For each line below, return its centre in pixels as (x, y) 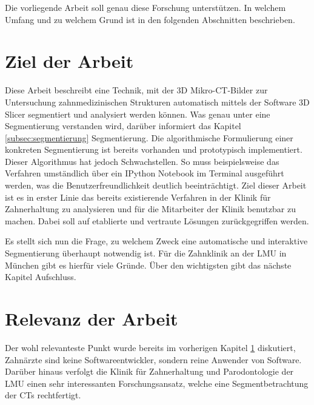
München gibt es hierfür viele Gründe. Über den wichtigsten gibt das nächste (148, 265)
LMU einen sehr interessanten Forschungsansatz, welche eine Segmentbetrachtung (157, 383)
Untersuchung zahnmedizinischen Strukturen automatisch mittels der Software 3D (157, 102)
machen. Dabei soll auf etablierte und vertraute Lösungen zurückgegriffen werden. (157, 220)
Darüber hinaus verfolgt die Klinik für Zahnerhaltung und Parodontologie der (149, 371)
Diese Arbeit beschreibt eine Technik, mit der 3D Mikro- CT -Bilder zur (136, 90)
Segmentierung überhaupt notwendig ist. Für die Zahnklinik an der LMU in (146, 253)
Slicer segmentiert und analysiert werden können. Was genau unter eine (138, 114)
